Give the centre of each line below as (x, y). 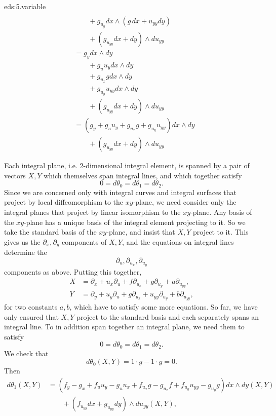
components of (84, 241)
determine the (26, 252)
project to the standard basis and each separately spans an (168, 316)
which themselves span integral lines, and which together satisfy (143, 175)
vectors (15, 175)
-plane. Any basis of (221, 212)
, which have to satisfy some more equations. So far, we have (164, 307)
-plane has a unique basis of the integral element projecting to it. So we (135, 222)
